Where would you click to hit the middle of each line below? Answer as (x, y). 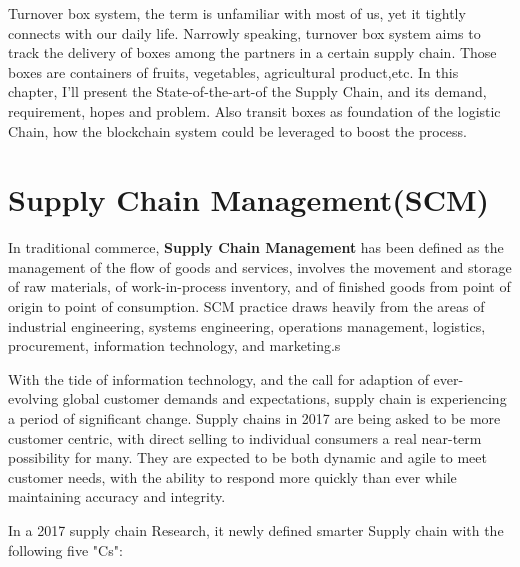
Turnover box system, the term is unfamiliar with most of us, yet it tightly (237, 13)
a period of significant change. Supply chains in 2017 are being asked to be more (254, 418)
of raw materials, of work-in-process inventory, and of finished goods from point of (259, 286)
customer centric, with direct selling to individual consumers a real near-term (245, 437)
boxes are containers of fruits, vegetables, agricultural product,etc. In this (233, 71)
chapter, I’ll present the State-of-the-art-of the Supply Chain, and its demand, (247, 91)
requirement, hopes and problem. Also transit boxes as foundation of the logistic (254, 110)
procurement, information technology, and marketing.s (174, 345)
